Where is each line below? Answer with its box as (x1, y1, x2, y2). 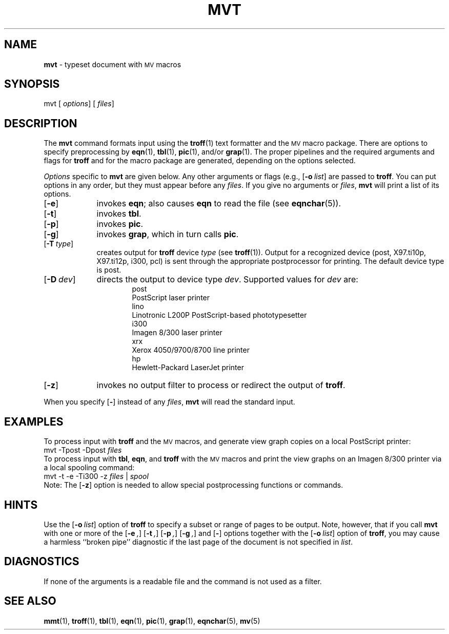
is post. (96, 265, 121, 275)
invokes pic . (96, 219, 144, 229)
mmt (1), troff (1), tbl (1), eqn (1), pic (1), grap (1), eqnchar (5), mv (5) (44, 616, 260, 625)
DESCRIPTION (4, 117, 77, 130)
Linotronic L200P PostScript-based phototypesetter (132, 311, 307, 320)
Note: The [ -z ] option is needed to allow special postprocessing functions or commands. (44, 481, 343, 490)
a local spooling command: (44, 463, 135, 472)
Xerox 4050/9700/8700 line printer (132, 345, 250, 355)
